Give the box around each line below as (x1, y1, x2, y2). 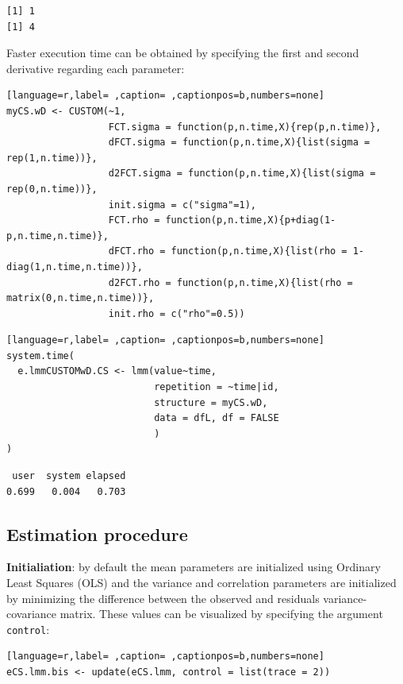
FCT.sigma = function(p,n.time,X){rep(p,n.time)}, (108, 121, 382, 133)
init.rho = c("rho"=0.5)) (108, 307, 245, 319)
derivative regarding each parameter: (6, 60, 185, 76)
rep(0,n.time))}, (6, 183, 98, 195)
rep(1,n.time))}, (6, 152, 98, 164)
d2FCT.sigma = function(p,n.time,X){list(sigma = (108, 168, 376, 180)
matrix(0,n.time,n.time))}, (6, 292, 155, 304)
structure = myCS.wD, (154, 396, 268, 408)
